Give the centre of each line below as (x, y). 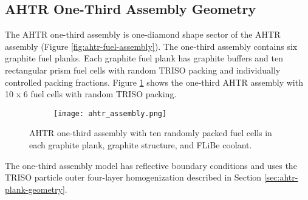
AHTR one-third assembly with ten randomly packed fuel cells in (151, 133)
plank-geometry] (35, 189)
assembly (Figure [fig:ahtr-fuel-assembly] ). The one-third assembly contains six (151, 46)
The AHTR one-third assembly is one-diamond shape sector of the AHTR (143, 34)
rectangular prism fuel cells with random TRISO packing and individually (143, 70)
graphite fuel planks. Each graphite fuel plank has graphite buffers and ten (144, 58)
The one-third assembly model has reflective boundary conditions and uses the (151, 165)
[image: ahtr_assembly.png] (110, 113)
